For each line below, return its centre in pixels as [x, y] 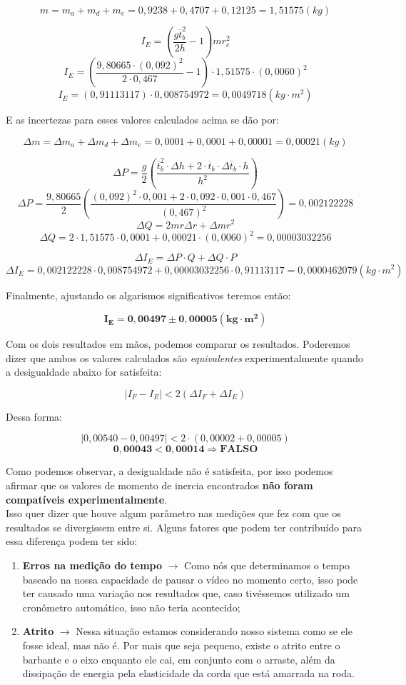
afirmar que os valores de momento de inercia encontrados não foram [159, 485]
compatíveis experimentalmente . [87, 499]
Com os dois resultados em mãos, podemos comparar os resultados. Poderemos [178, 344]
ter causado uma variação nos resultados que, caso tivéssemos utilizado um [186, 593]
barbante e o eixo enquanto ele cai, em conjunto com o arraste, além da [179, 659]
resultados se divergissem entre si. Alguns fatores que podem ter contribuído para [184, 527]
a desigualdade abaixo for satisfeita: [84, 372]
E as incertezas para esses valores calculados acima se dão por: [142, 120]
